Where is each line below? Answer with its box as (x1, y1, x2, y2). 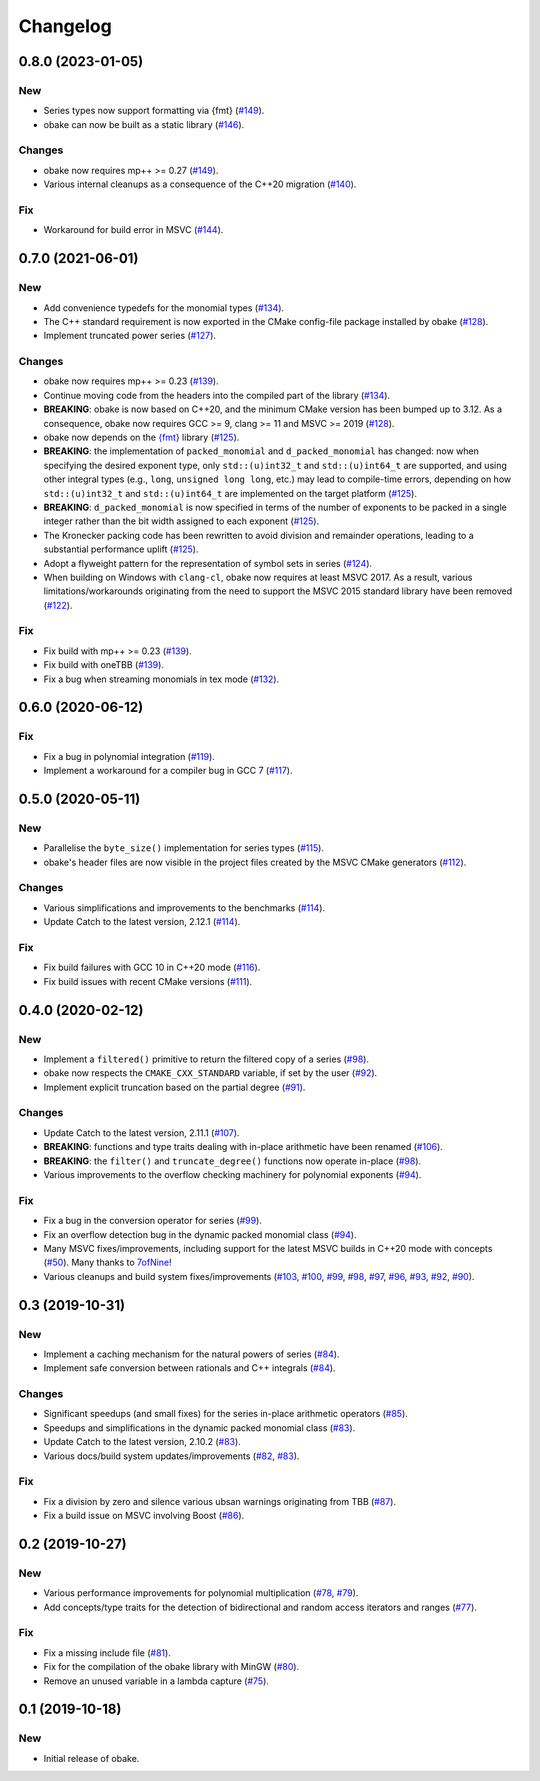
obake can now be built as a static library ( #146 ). (43, 118, 245, 130)
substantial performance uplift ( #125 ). (43, 543, 199, 555)
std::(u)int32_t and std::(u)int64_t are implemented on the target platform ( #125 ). (43, 487, 417, 499)
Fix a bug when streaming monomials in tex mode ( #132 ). (43, 673, 280, 685)
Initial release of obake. (43, 1752, 140, 1764)
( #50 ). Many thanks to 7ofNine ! (43, 1256, 172, 1269)
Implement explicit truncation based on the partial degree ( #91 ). (43, 1081, 306, 1093)
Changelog (18, 15, 112, 37)
